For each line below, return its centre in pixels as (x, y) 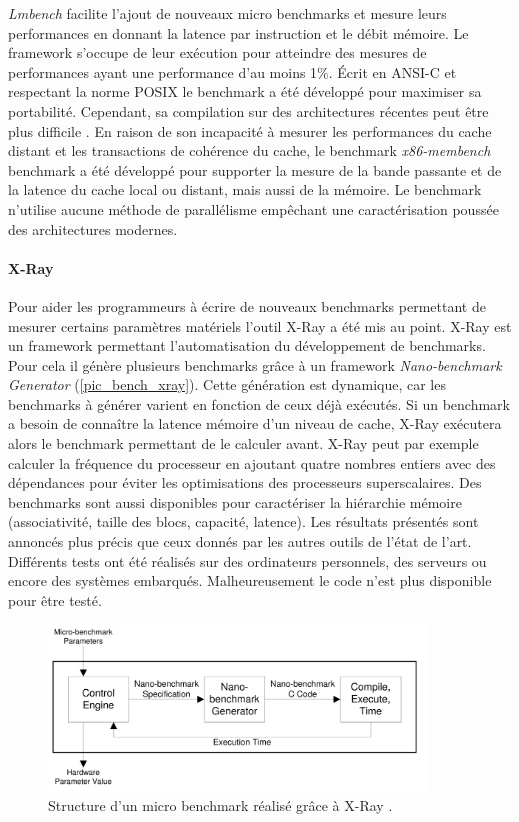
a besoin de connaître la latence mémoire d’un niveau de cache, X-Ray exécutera (255, 423)
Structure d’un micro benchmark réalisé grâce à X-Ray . (220, 805)
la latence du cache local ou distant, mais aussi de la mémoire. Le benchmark (245, 189)
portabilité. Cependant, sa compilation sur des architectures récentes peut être (248, 110)
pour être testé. (55, 599)
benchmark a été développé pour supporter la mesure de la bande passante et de (255, 169)
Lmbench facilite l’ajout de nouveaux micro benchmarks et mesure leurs (227, 13)
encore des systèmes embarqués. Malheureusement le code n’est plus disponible (250, 580)
